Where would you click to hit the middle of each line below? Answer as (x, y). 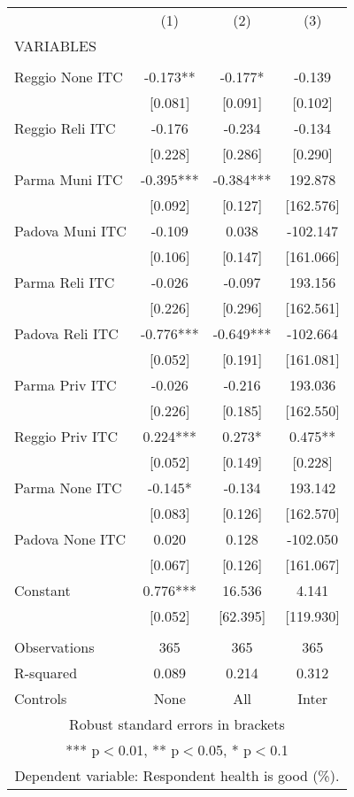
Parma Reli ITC (65, 282)
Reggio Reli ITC (65, 128)
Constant (42, 590)
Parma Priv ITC (65, 385)
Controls (41, 698)
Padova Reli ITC (66, 333)
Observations (54, 647)
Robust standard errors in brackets (177, 724)
